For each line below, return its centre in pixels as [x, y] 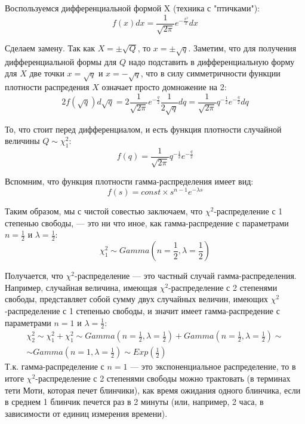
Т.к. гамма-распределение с [55, 366]
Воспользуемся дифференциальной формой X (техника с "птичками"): [133, 8]
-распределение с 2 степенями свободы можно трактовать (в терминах [163, 378]
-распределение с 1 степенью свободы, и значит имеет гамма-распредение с [142, 310]
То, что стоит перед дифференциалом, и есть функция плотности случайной [143, 129]
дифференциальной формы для [61, 61]
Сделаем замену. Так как [50, 48]
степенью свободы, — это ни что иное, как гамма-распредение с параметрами [147, 222]
